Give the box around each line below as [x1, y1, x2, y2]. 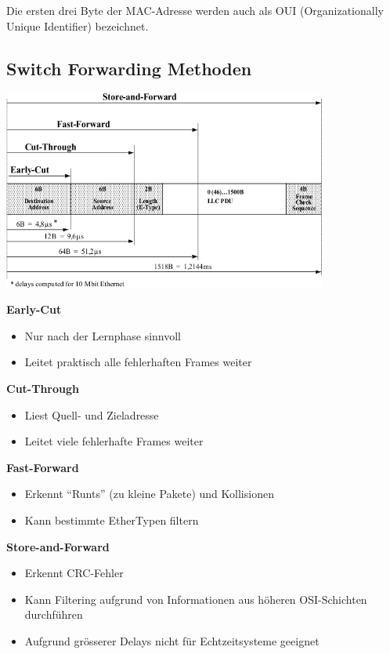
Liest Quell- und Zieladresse [24, 406, 159, 423]
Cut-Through [6, 380, 79, 397]
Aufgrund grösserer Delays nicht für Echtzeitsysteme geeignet [24, 633, 320, 649]
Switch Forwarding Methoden [6, 56, 252, 80]
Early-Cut [6, 301, 62, 318]
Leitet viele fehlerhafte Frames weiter [24, 433, 204, 449]
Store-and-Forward [6, 538, 110, 554]
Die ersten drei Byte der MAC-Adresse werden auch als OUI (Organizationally [6, 2, 384, 18]
